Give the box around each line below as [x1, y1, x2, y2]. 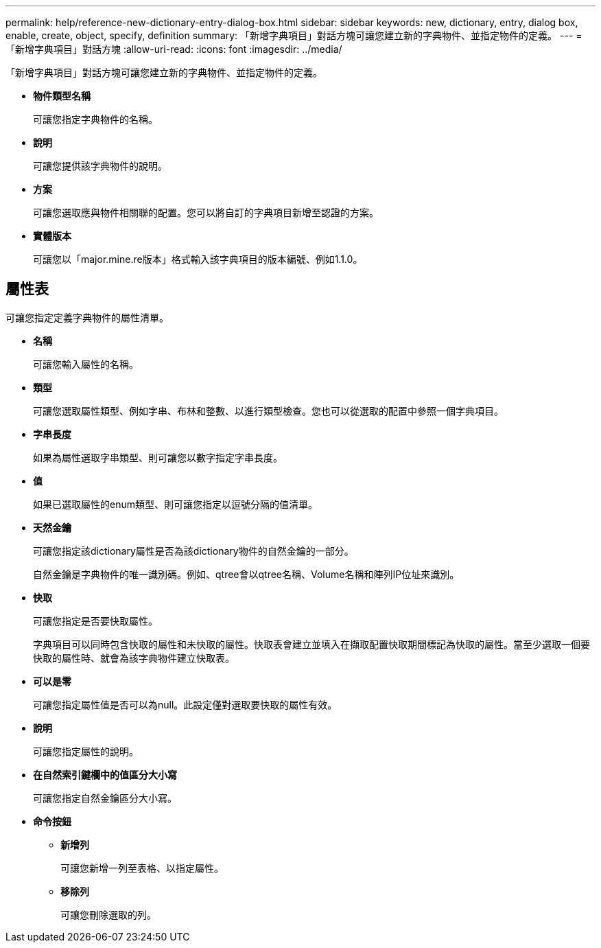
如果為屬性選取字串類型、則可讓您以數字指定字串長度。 [33, 451, 283, 463]
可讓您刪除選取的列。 [60, 908, 156, 921]
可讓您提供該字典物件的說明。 [33, 160, 167, 172]
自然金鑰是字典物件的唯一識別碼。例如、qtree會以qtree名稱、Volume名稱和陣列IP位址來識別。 [33, 568, 460, 580]
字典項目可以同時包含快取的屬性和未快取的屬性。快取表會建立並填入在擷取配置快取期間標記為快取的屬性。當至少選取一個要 [33, 638, 590, 650]
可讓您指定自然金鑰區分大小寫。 [33, 791, 177, 804]
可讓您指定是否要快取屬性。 [33, 614, 158, 627]
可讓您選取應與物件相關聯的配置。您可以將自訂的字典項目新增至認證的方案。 [33, 207, 379, 218]
